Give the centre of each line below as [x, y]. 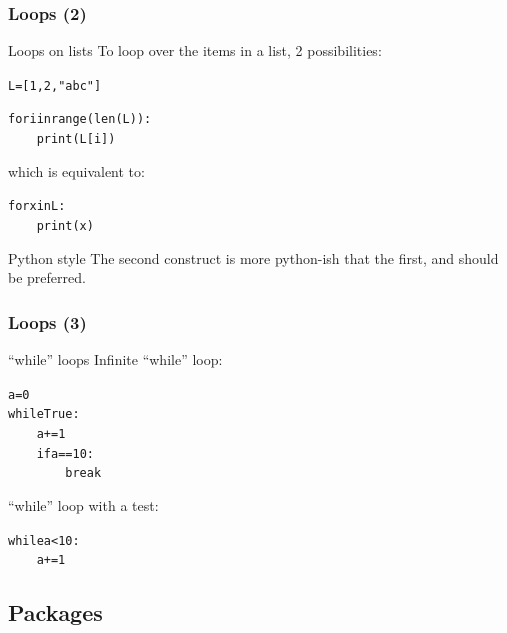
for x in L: [37, 206]
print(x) [65, 226]
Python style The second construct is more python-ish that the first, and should [253, 257]
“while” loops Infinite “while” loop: [115, 359]
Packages [55, 612]
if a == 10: [65, 453]
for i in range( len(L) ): [80, 119]
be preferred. [47, 277]
